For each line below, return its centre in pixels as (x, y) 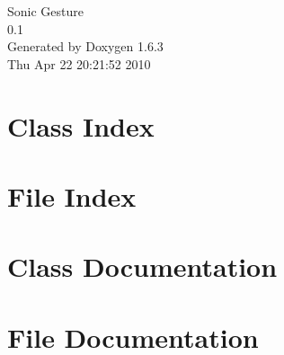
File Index (72, 195)
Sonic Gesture (45, 11)
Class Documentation (142, 266)
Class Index (81, 125)
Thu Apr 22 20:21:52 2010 (79, 63)
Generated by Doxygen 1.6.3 (85, 46)
